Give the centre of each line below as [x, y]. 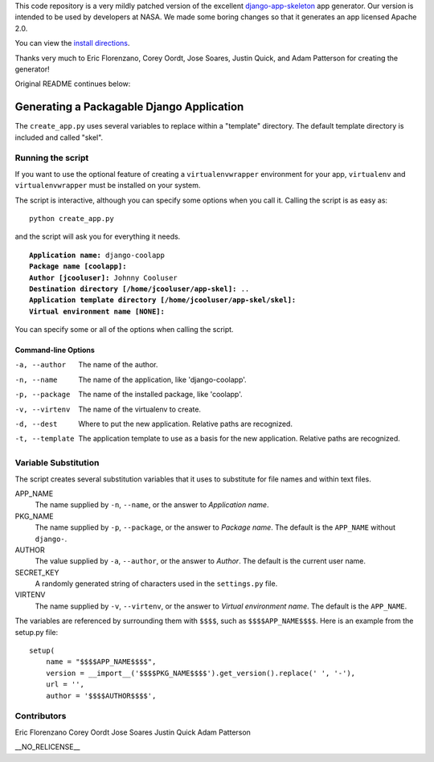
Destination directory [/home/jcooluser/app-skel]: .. [139, 289]
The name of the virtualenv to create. [139, 409]
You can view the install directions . [72, 43]
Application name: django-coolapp [97, 255]
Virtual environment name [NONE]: [97, 311]
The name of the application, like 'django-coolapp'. [162, 379]
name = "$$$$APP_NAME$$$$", [101, 662]
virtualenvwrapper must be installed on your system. [108, 186]
